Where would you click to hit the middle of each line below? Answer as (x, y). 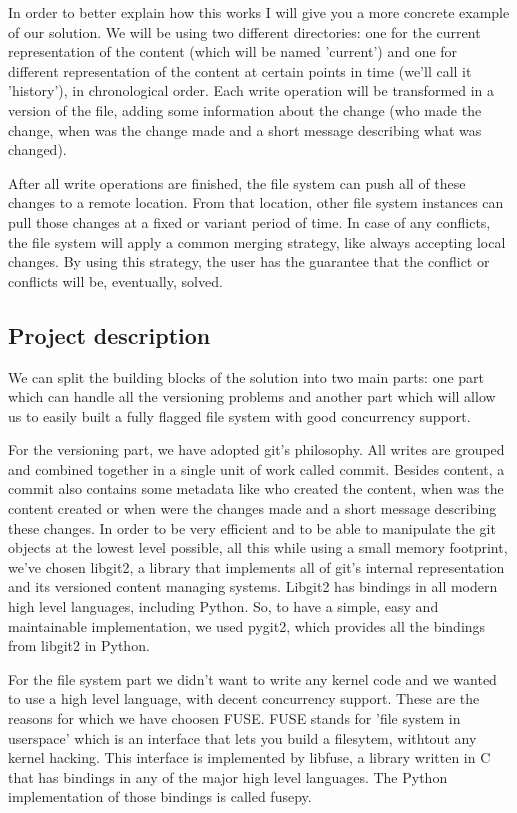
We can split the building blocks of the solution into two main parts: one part (246, 376)
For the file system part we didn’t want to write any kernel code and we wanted (252, 678)
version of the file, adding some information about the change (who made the (245, 109)
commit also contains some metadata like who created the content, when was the (256, 488)
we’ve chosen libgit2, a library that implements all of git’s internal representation (256, 566)
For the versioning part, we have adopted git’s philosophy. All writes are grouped (256, 449)
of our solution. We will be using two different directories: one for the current (244, 31)
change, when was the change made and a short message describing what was (245, 129)
